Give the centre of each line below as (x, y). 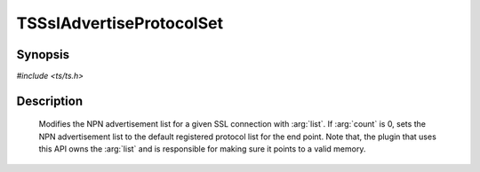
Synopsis (43, 55)
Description (50, 101)
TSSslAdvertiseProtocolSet (120, 23)
